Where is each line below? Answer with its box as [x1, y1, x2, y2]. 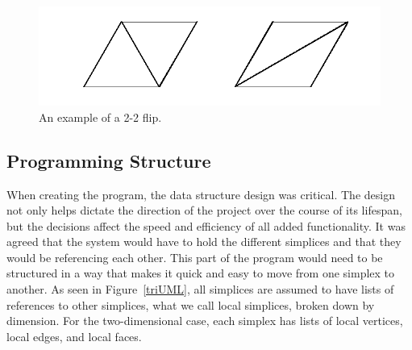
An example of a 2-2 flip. [39, 108, 162, 125]
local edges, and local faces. [6, 327, 142, 344]
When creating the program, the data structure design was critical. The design [6, 185, 395, 202]
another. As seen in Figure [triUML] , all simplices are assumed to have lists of [6, 281, 394, 298]
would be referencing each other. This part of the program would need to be [6, 248, 383, 265]
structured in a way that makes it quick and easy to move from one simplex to [6, 265, 395, 281]
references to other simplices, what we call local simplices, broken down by [6, 296, 375, 313]
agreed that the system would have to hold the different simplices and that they [6, 233, 402, 250]
